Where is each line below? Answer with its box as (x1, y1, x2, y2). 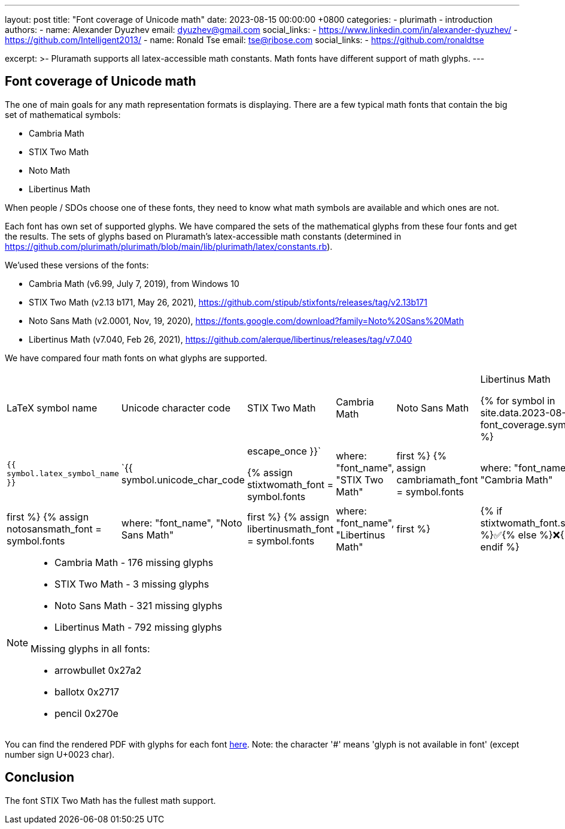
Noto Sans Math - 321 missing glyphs (54, 599, 223, 612)
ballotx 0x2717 (54, 685, 120, 698)
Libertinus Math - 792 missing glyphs (54, 621, 222, 633)
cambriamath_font (396, 473, 478, 486)
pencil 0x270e (54, 707, 119, 719)
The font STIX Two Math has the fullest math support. (5, 795, 216, 806)
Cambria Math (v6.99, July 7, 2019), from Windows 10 (29, 278, 239, 289)
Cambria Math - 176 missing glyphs (54, 556, 214, 568)
